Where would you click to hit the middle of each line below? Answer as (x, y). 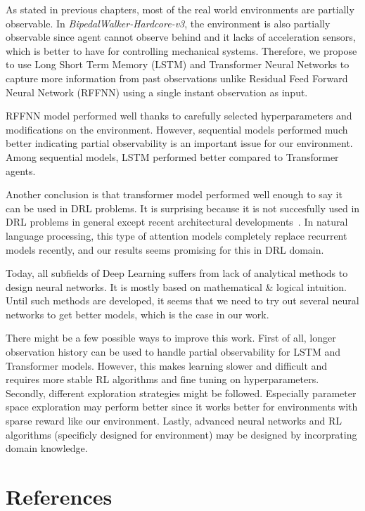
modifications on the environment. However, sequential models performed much (177, 129)
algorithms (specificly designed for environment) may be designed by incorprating (181, 434)
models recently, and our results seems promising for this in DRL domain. (165, 249)
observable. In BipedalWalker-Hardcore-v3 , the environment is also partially (168, 23)
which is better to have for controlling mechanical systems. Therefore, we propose (181, 50)
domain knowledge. (47, 448)
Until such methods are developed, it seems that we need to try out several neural (182, 300)
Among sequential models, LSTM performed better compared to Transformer (172, 156)
